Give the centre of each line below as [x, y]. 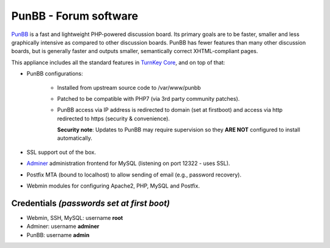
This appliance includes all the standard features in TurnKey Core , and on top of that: [118, 62]
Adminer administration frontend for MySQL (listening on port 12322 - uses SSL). [128, 163]
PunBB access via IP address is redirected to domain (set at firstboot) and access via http [170, 110]
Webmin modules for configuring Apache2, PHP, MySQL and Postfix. [113, 186]
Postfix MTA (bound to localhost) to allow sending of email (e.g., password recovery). [134, 175]
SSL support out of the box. [61, 152]
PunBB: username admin [58, 235]
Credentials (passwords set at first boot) [91, 203]
